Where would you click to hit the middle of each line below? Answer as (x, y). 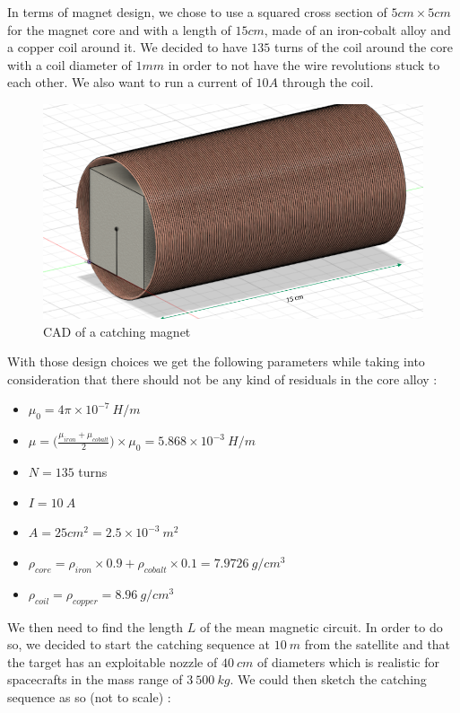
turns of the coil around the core (363, 47)
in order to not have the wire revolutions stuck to (304, 64)
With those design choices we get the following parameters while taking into (216, 361)
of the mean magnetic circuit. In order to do (321, 626)
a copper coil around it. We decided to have (127, 47)
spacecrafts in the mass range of (95, 679)
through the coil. (328, 82)
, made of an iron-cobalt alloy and (357, 29)
